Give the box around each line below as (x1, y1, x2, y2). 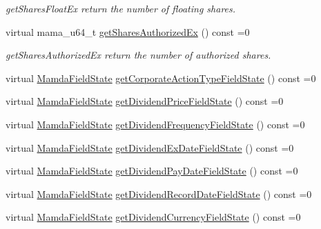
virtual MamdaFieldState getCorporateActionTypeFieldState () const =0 (6, 70, 316, 85)
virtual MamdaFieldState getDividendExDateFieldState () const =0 (6, 140, 294, 155)
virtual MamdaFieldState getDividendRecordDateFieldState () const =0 (6, 186, 312, 201)
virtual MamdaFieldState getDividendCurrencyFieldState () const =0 (6, 210, 301, 224)
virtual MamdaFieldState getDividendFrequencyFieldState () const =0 (6, 117, 305, 131)
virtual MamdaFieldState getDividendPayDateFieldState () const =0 (6, 163, 298, 178)
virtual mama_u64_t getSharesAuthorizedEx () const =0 (6, 24, 250, 39)
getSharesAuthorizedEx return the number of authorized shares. (6, 48, 271, 62)
